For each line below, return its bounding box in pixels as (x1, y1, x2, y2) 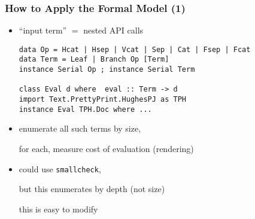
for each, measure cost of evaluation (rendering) (19, 142, 194, 154)
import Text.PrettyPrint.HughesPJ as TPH (19, 95, 186, 104)
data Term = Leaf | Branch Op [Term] (19, 55, 169, 64)
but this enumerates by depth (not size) (19, 182, 165, 195)
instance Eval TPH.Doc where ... (19, 105, 152, 114)
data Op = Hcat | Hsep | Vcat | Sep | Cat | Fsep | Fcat (19, 45, 251, 54)
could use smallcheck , (19, 162, 101, 175)
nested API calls (83, 24, 144, 36)
